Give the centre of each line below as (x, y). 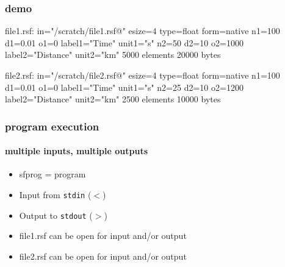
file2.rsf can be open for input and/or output (103, 256)
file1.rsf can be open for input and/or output (103, 236)
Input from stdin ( (55, 195)
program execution (52, 126)
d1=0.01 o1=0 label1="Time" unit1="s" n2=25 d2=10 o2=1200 (124, 87)
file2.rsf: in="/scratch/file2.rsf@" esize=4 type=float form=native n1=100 (142, 75)
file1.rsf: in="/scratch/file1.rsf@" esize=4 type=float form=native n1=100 (142, 31)
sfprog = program (52, 174)
